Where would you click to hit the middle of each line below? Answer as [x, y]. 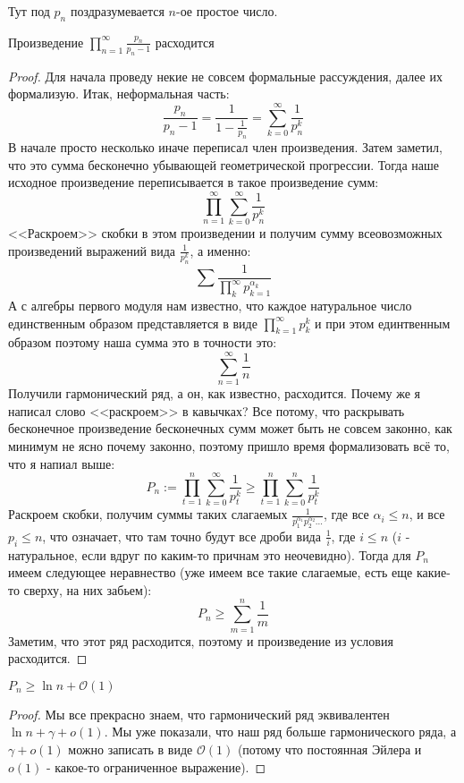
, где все [346, 514]
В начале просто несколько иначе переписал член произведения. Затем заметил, [225, 147]
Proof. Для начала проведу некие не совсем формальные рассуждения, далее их [225, 76]
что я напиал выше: [62, 463]
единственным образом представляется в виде [133, 323]
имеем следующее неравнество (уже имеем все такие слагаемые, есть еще [211, 572]
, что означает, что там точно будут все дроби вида [181, 536]
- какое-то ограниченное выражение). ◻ [156, 766]
